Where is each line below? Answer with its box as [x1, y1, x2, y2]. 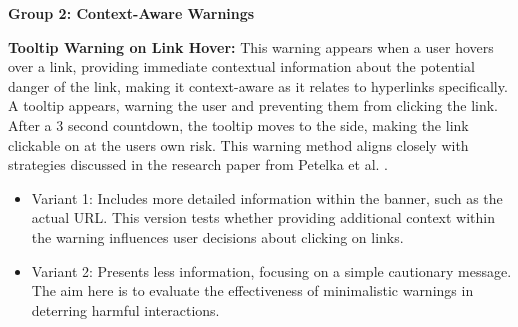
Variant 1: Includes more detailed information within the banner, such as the [31, 187, 503, 208]
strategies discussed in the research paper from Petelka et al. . [8, 154, 388, 175]
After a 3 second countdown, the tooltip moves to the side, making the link [8, 114, 469, 135]
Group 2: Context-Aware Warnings [8, 3, 255, 23]
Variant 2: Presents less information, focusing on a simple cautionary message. [31, 260, 512, 281]
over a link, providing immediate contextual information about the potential [8, 56, 475, 77]
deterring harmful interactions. [31, 299, 220, 320]
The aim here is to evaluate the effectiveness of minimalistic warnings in [31, 280, 474, 301]
